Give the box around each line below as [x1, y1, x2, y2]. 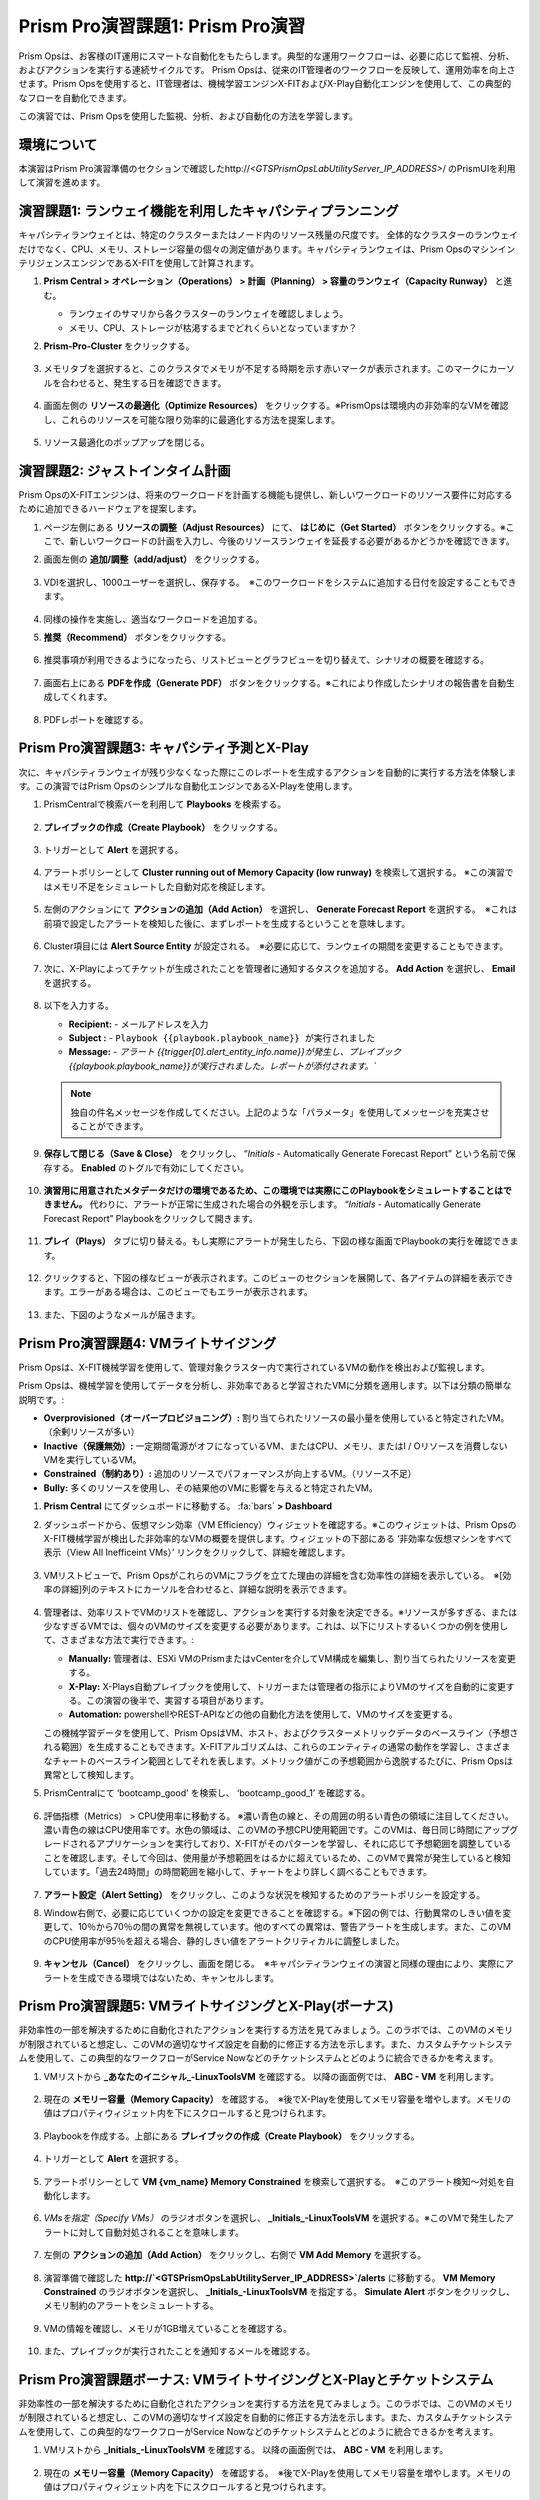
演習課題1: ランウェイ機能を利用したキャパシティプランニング [18, 203, 399, 220]
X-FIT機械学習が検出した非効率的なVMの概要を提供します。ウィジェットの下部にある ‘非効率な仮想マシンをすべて [43, 1533, 513, 1545]
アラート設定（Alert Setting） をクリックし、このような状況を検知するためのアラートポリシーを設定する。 [43, 1888, 485, 1900]
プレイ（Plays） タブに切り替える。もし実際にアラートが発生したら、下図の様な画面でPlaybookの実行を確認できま [43, 1235, 519, 1247]
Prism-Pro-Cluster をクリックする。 [43, 340, 195, 352]
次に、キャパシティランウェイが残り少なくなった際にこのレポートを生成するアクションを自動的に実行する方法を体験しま [18, 766, 517, 778]
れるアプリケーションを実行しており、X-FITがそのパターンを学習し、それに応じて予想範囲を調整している [78, 1838, 512, 1850]
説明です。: [18, 1393, 65, 1405]
